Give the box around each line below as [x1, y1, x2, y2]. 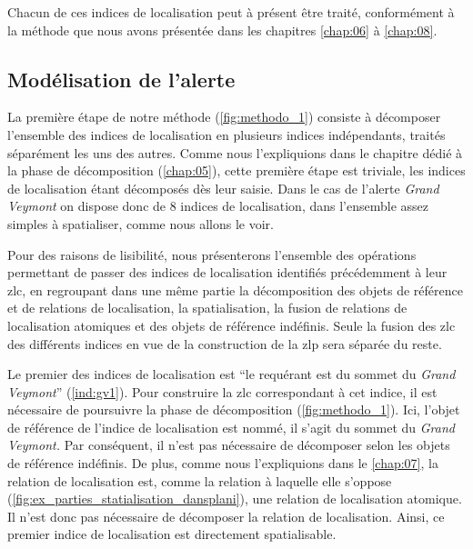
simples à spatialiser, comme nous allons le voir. [7, 214, 274, 233]
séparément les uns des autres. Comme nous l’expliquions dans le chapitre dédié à [7, 143, 463, 162]
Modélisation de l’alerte [7, 65, 236, 93]
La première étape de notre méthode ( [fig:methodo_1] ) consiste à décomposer [7, 107, 441, 126]
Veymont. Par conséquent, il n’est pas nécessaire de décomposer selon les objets [7, 435, 450, 454]
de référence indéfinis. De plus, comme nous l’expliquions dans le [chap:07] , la [7, 454, 438, 473]
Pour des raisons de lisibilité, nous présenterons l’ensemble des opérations [7, 245, 417, 264]
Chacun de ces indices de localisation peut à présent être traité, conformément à [7, 3, 455, 21]
